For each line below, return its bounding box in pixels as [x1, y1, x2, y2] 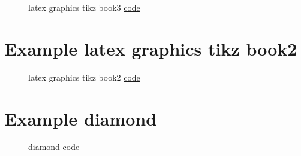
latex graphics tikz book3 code [28, 1, 140, 13]
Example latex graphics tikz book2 [4, 36, 297, 60]
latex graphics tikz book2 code [28, 71, 140, 83]
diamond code [28, 140, 80, 153]
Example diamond [4, 106, 157, 130]
